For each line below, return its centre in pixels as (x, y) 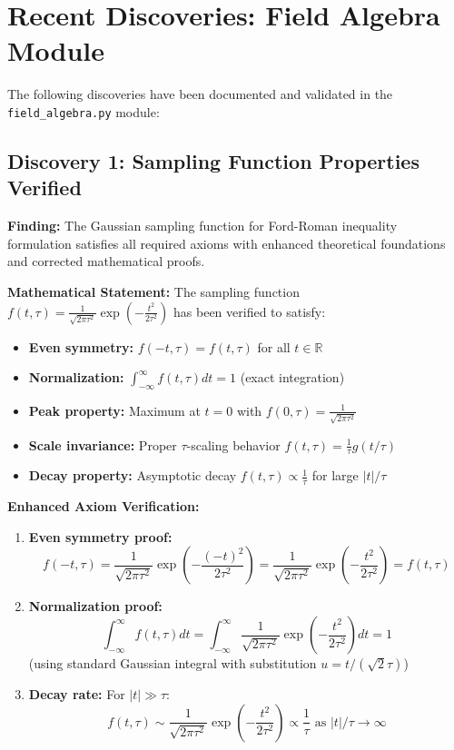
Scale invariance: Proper (103, 444)
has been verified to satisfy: (250, 311)
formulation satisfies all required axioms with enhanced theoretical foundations (227, 243)
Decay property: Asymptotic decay (133, 475)
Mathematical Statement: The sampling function (153, 291)
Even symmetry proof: (100, 536)
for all (274, 346)
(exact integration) (292, 377)
